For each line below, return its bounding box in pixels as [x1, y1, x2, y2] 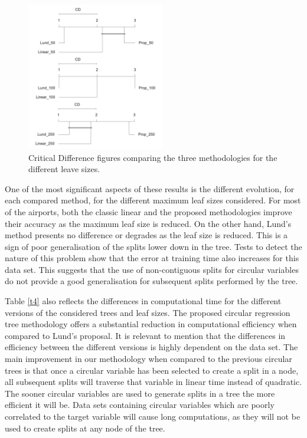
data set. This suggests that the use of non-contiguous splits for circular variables [5, 263, 299, 275]
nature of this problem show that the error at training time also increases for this [5, 252, 299, 264]
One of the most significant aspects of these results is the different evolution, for [5, 182, 295, 195]
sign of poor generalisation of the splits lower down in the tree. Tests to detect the [5, 240, 302, 252]
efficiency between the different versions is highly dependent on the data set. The [5, 341, 298, 353]
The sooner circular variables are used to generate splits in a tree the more [5, 387, 275, 399]
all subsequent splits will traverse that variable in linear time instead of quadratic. [5, 376, 302, 388]
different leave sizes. [28, 163, 100, 175]
